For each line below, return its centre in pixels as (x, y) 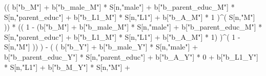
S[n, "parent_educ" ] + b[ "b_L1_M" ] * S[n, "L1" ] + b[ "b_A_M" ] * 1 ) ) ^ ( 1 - (122, 36)
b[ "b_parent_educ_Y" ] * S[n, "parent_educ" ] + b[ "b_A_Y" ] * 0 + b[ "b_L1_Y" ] (131, 56)
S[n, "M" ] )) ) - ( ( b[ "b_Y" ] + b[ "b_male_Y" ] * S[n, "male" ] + (101, 47)
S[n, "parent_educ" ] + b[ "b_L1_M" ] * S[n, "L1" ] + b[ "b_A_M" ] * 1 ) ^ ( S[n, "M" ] (130, 17)
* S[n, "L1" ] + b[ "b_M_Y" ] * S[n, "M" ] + (67, 67)
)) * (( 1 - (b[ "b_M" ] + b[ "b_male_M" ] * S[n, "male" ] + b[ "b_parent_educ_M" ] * (133, 27)
